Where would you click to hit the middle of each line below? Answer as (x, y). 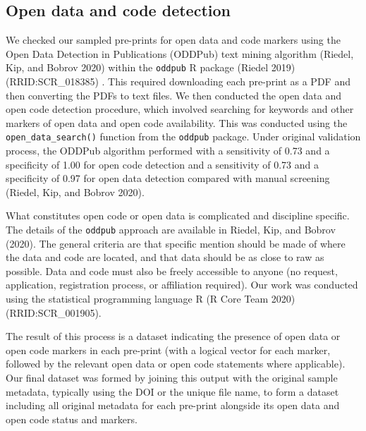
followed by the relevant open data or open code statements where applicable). (176, 364)
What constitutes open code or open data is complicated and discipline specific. (178, 215)
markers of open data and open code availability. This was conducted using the (177, 122)
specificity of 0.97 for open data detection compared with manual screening (168, 178)
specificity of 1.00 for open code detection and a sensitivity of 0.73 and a (162, 164)
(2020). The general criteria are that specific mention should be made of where (176, 243)
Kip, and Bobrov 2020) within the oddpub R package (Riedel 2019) (151, 67)
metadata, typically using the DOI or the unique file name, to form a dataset (172, 391)
